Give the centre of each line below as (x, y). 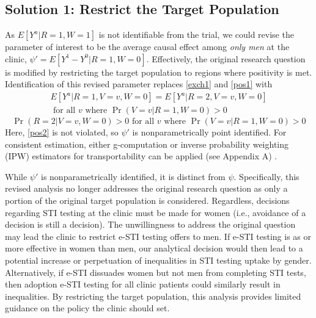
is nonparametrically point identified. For (209, 132)
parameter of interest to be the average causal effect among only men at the (147, 47)
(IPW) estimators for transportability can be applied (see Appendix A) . (141, 156)
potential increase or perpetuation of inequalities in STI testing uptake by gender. (158, 260)
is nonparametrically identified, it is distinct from (133, 176)
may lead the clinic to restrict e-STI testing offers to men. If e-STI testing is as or (158, 236)
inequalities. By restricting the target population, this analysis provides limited (153, 296)
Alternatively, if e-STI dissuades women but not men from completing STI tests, (156, 272)
